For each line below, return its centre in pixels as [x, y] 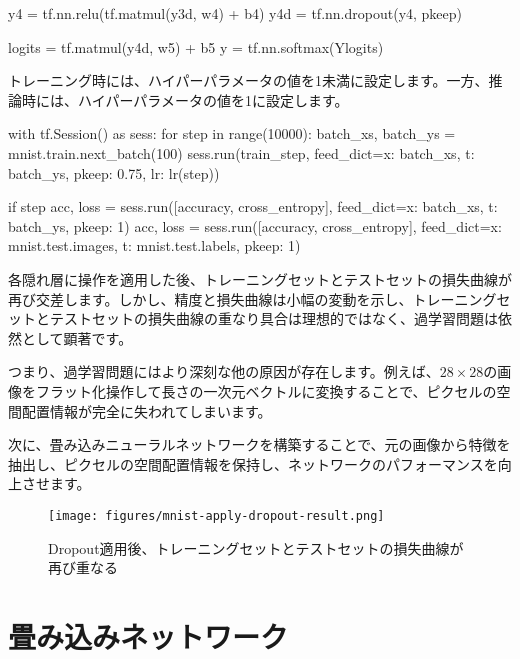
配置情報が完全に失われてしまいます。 [146, 410]
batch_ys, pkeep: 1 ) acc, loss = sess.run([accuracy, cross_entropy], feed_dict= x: [255, 225]
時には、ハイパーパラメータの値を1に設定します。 [185, 99]
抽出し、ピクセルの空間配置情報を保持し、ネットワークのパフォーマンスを [253, 463]
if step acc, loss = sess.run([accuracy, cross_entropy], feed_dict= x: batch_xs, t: [253, 206]
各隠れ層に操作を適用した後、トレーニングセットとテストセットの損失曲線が [260, 278]
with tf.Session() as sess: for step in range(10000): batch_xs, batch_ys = [232, 133]
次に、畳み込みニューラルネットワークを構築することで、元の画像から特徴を [259, 444]
